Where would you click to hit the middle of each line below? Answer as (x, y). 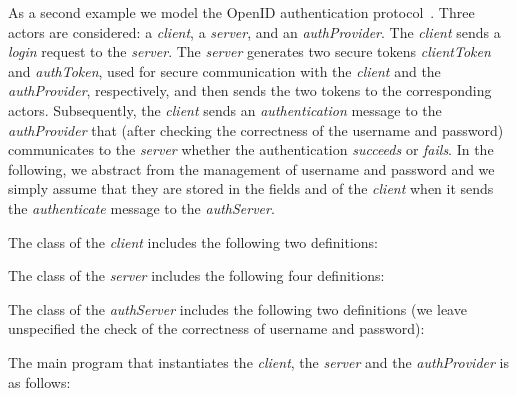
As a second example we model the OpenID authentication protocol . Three (241, 12)
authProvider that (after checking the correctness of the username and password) (256, 129)
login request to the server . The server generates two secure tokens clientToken (249, 51)
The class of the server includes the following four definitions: (196, 275)
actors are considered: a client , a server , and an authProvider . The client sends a (254, 31)
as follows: (39, 381)
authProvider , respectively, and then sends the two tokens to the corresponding (250, 90)
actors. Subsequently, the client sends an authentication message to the (225, 109)
